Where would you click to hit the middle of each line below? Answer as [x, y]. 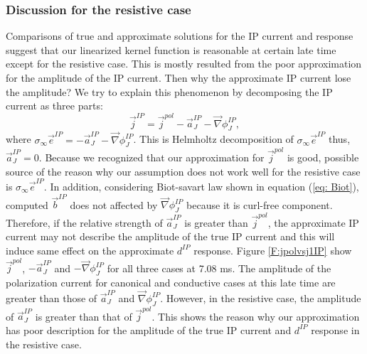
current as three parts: [54, 106]
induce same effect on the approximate [90, 250]
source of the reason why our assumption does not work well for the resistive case [183, 171]
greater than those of [52, 297]
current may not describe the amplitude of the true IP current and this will [170, 236]
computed [27, 204]
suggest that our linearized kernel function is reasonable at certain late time [171, 49]
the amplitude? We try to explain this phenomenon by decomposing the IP [169, 91]
